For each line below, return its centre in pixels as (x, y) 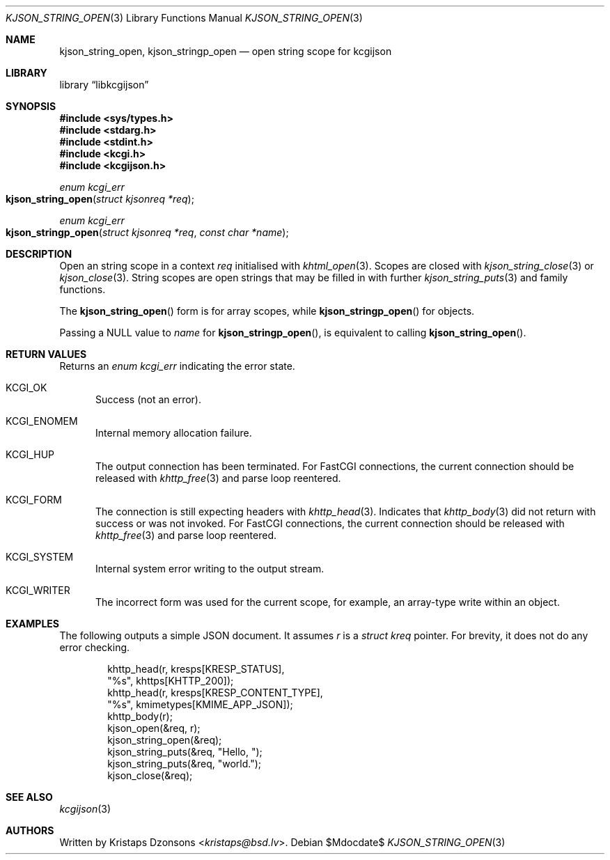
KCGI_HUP (30, 454)
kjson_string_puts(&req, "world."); (185, 764)
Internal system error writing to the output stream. (210, 569)
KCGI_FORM (34, 500)
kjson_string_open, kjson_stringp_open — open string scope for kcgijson (226, 51)
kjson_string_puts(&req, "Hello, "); (185, 752)
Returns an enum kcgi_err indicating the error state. (177, 366)
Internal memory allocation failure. (174, 433)
